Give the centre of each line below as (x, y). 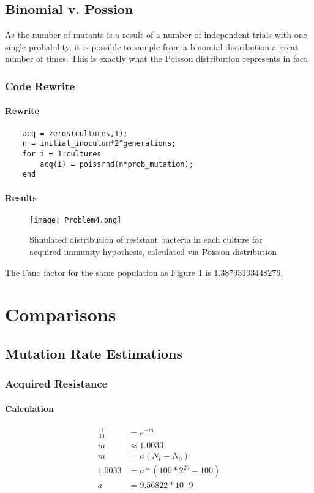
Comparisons (61, 314)
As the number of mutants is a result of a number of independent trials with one (156, 35)
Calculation (30, 408)
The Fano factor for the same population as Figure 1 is (108, 272)
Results (21, 197)
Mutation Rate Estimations (94, 353)
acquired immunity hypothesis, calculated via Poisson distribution (153, 251)
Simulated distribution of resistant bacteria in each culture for (146, 239)
